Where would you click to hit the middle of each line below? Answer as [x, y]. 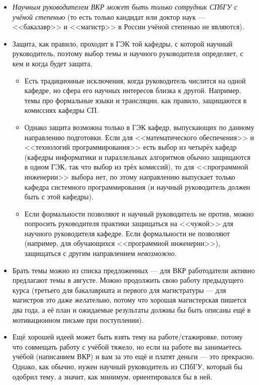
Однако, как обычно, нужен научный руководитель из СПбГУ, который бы [127, 366]
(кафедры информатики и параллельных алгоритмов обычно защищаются [137, 157]
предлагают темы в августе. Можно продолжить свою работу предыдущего [128, 280]
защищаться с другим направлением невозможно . [100, 253]
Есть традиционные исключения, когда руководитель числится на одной [135, 80]
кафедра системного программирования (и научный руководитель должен [137, 186]
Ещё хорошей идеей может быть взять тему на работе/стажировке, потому [127, 337]
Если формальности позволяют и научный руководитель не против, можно [139, 213]
